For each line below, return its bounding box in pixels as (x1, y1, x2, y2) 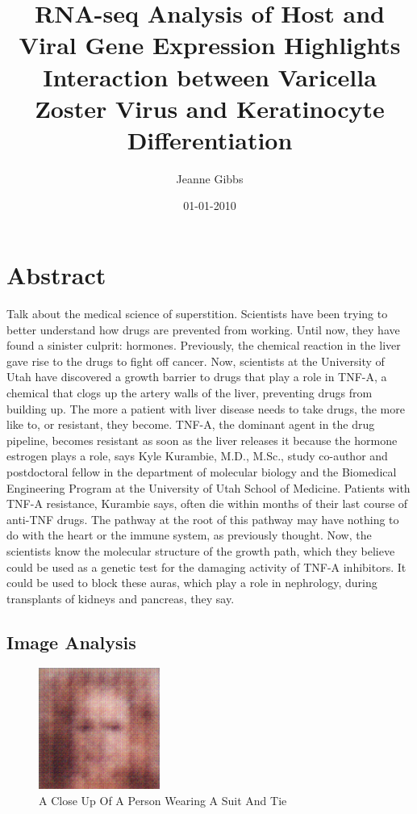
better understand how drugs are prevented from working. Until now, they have (6, 321, 400, 338)
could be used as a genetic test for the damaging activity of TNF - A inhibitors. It (6, 558, 407, 575)
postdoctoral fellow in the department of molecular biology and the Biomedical (6, 463, 397, 480)
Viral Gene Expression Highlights (19, 28, 401, 61)
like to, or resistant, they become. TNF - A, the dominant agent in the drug (6, 416, 375, 433)
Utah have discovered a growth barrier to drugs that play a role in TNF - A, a (6, 368, 387, 385)
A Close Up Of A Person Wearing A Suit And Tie (39, 792, 287, 809)
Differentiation (127, 123, 293, 156)
